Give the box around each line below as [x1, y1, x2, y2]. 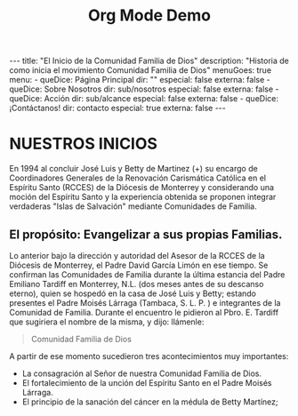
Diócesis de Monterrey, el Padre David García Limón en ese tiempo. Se [9, 260, 269, 270]
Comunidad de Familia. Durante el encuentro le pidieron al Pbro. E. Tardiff [9, 307, 278, 317]
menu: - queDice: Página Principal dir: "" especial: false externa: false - [9, 75, 270, 85]
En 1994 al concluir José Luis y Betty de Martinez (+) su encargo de [9, 164, 258, 174]
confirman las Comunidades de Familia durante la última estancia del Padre [9, 268, 286, 280]
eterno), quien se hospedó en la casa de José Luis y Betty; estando [9, 288, 256, 299]
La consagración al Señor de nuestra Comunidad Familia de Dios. [21, 368, 262, 379]
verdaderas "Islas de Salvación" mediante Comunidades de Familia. [9, 201, 257, 212]
